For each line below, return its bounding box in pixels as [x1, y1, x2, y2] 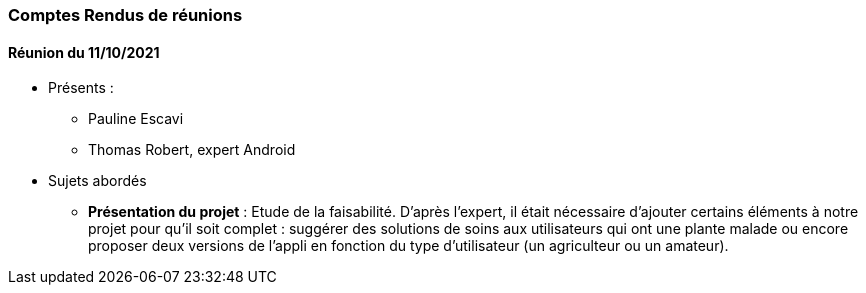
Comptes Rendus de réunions [8, 5, 243, 25]
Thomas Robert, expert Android [88, 141, 296, 159]
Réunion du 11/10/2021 [8, 43, 160, 61]
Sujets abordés [48, 172, 147, 190]
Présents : [48, 79, 114, 97]
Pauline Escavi [88, 110, 184, 128]
